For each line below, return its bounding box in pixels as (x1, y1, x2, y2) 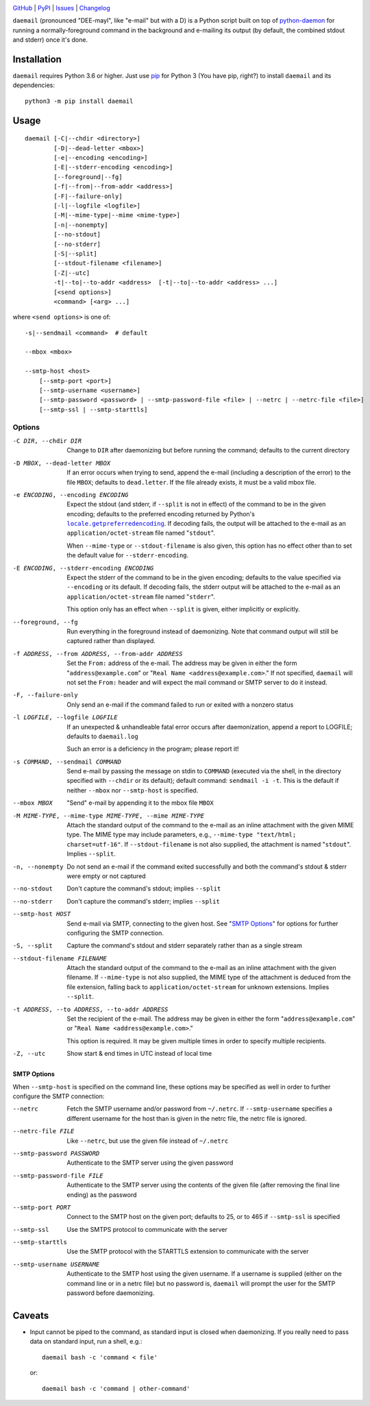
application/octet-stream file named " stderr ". (66, 592, 215, 601)
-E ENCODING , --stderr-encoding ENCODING (12, 564, 154, 572)
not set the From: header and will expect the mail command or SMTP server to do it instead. (66, 678, 328, 686)
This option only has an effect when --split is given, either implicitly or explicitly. (66, 605, 301, 614)
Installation (12, 53, 62, 65)
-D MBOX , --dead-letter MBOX (12, 459, 111, 467)
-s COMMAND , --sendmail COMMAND (12, 757, 121, 766)
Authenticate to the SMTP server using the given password (66, 1159, 234, 1167)
